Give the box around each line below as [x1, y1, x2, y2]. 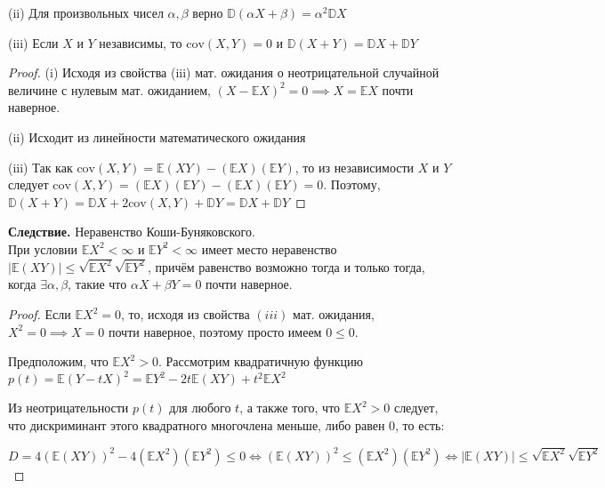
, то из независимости [294, 157, 415, 176]
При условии [8, 239, 78, 258]
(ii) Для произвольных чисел [8, 4, 164, 21]
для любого [169, 398, 231, 417]
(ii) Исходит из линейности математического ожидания [8, 127, 306, 146]
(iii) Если [8, 33, 59, 52]
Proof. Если [8, 305, 71, 323]
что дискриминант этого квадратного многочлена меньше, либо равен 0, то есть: [8, 415, 445, 434]
